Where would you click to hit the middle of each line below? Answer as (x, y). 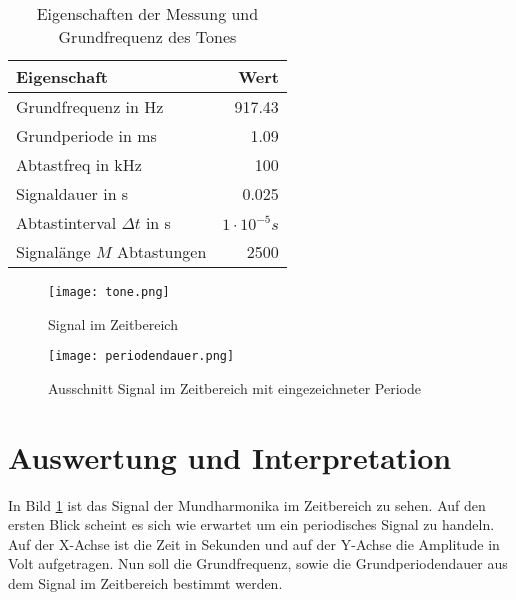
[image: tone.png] (109, 292)
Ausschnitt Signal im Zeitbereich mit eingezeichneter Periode (235, 387)
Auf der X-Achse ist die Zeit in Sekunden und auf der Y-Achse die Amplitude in (254, 543)
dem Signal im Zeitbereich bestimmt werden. (145, 583)
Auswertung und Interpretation (230, 456)
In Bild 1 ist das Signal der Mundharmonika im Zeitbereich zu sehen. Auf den (247, 504)
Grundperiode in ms (86, 135)
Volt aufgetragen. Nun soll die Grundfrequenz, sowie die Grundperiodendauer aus (258, 563)
